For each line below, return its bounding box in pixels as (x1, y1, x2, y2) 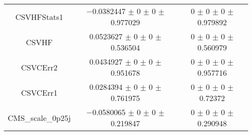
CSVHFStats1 (15, 11, 63, 22)
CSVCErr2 (21, 61, 58, 73)
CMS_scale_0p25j (8, 112, 71, 123)
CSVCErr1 (21, 86, 58, 98)
